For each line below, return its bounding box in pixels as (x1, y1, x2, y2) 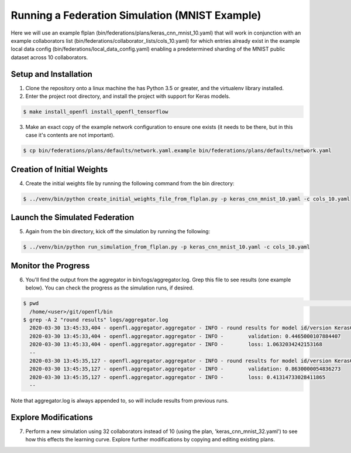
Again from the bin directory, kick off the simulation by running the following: (25, 228, 211, 235)
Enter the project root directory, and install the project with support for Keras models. (25, 93, 230, 100)
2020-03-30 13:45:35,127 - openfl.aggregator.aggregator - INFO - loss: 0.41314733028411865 (29, 374, 326, 380)
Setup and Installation (11, 69, 93, 79)
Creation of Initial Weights (11, 164, 108, 174)
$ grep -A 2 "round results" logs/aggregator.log (23, 316, 168, 323)
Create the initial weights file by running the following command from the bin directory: (25, 179, 235, 187)
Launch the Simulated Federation (11, 213, 135, 223)
